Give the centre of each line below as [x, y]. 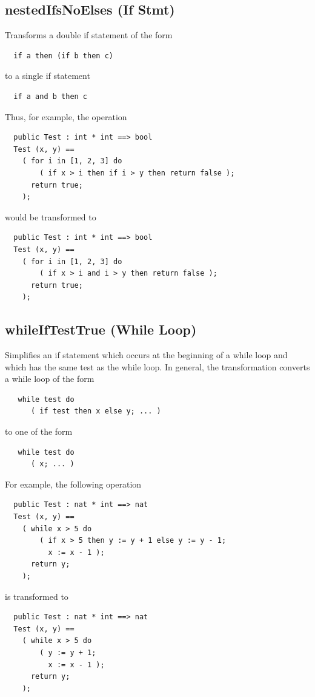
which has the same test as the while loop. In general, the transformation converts [157, 366]
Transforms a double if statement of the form [89, 35]
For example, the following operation [73, 484]
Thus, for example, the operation [66, 116]
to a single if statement [48, 76]
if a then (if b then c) [63, 56]
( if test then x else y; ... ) [96, 411]
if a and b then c [51, 96]
